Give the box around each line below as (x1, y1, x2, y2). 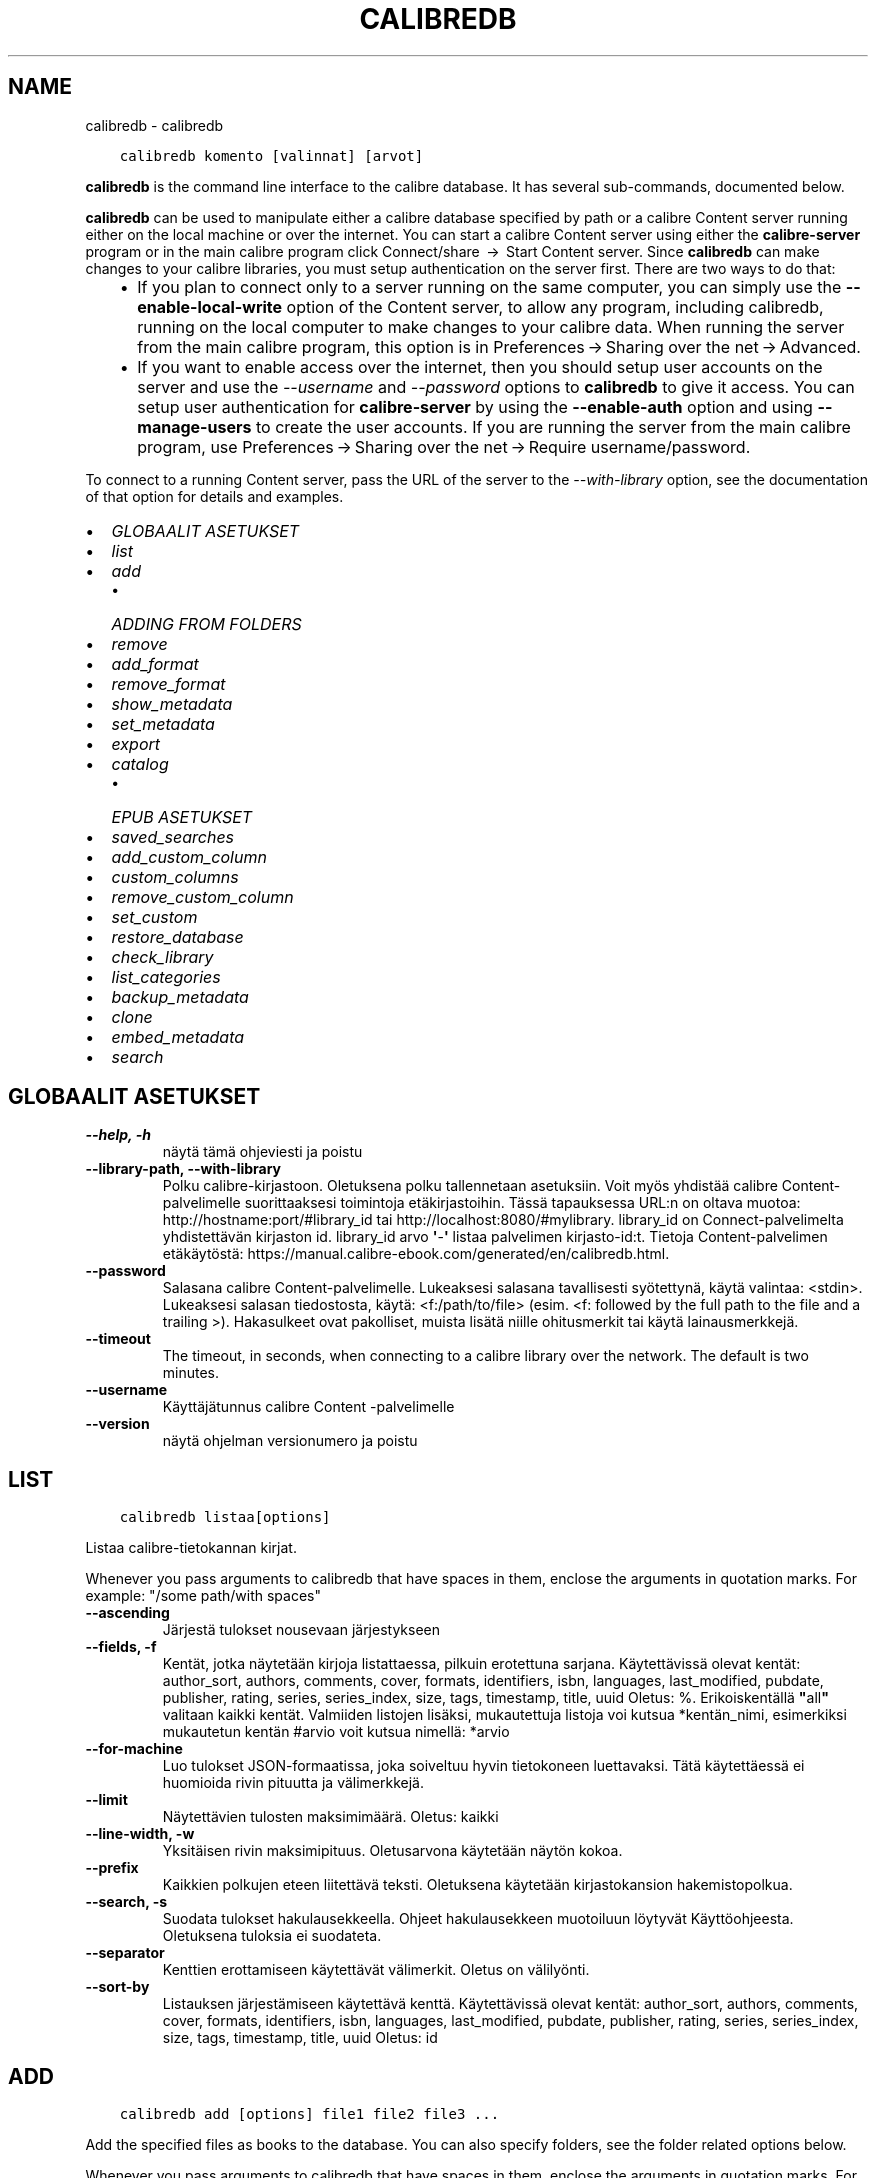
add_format (111, 653, 199, 674)
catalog (111, 753, 169, 774)
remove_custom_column (111, 886, 294, 907)
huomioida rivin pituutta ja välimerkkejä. (162, 1774, 424, 1792)
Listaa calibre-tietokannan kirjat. (85, 1539, 297, 1557)
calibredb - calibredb (85, 116, 224, 134)
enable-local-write (137, 296, 283, 317)
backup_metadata (111, 986, 249, 1007)
